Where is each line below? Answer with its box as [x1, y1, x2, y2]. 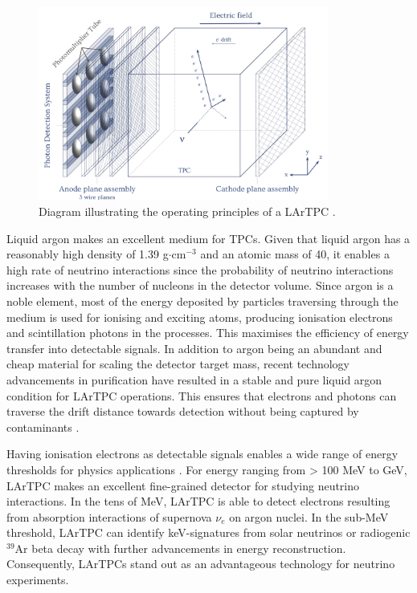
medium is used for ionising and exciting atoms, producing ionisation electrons [6, 308, 393, 325]
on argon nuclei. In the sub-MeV [229, 508, 389, 525]
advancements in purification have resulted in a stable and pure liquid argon [6, 371, 382, 388]
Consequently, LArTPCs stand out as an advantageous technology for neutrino [6, 555, 395, 572]
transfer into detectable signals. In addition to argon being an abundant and [6, 339, 382, 356]
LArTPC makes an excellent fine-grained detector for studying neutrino [6, 477, 360, 493]
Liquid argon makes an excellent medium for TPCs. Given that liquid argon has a [6, 229, 411, 246]
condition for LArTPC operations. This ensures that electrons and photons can [6, 387, 397, 404]
